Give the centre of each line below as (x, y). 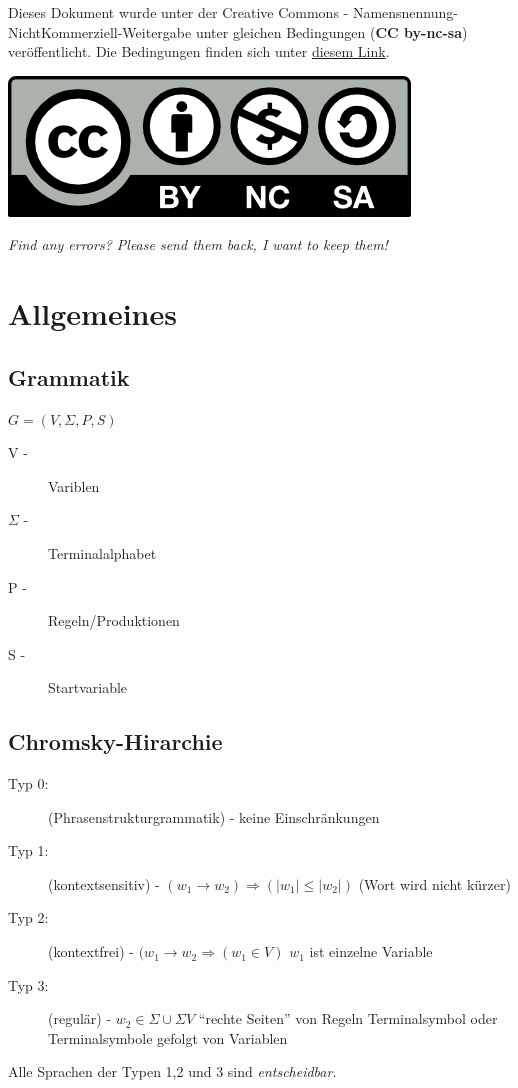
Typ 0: (28, 783)
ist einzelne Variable (371, 951)
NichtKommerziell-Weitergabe (100, 31)
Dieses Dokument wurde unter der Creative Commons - (178, 12)
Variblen (74, 485)
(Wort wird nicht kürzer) (434, 883)
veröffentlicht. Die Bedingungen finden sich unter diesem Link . (199, 51)
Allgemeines (92, 313)
